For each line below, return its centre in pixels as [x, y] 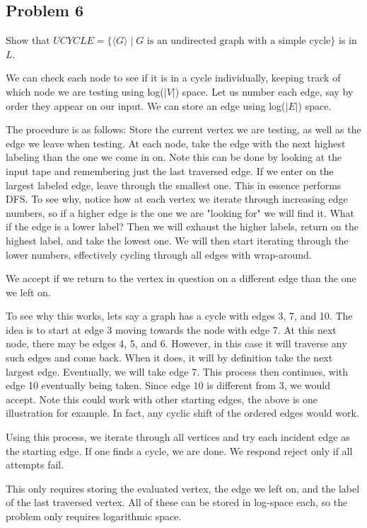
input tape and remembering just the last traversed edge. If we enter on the [170, 170]
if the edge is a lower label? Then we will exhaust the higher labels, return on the [182, 226]
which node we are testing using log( [85, 91]
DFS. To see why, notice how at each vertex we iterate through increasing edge [177, 199]
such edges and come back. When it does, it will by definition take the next [169, 358]
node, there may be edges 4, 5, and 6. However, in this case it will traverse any [176, 343]
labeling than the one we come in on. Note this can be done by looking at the [174, 157]
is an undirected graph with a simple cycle [239, 41]
